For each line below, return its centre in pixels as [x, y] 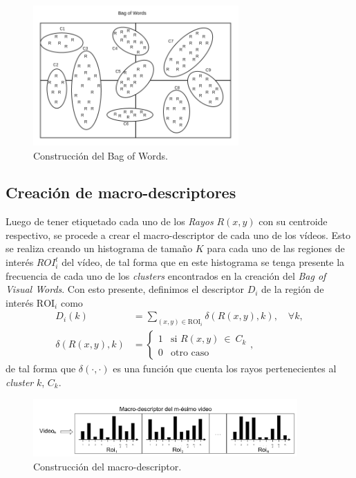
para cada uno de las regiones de [276, 248]
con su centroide [293, 221]
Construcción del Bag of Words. [101, 155]
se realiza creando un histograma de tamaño [99, 248]
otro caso [190, 353]
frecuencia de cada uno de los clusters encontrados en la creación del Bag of [166, 275]
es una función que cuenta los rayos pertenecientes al [225, 369]
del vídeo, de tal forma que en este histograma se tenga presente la [203, 262]
